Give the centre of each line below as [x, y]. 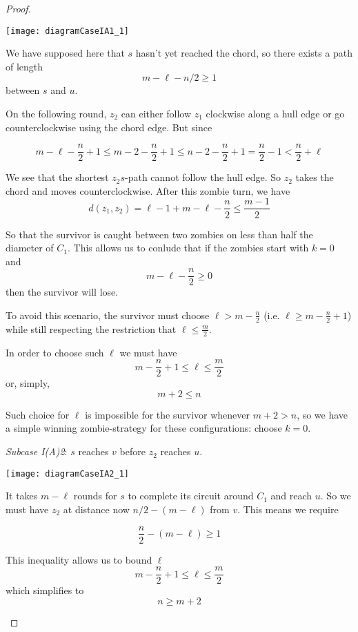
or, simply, [28, 383]
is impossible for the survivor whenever [167, 414]
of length [24, 66]
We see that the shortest [57, 177]
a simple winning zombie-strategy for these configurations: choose [144, 428]
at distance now [96, 509]
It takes [22, 496]
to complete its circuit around [191, 496]
